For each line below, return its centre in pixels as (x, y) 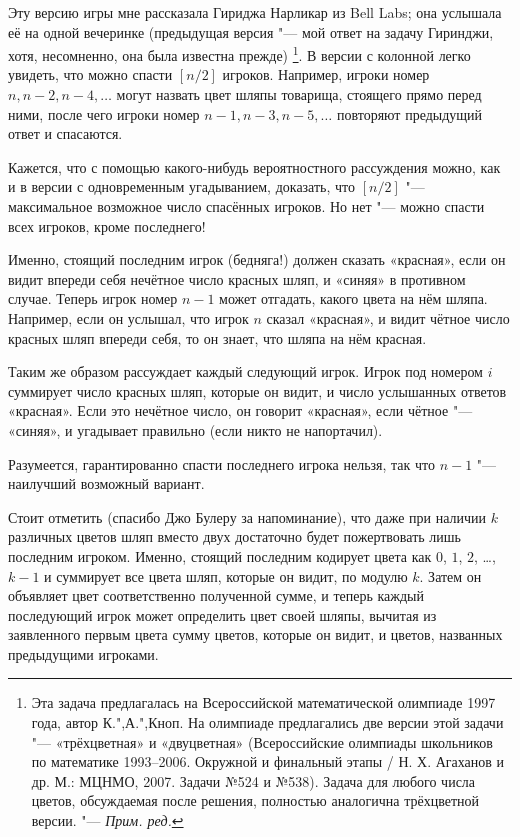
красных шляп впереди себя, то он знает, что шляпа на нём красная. (217, 337)
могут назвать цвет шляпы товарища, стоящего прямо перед (299, 94)
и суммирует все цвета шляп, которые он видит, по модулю (226, 575)
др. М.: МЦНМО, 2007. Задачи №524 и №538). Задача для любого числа (253, 780)
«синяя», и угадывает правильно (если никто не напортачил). (195, 429)
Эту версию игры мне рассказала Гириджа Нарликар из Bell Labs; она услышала (255, 12)
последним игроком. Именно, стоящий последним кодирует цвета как (220, 555)
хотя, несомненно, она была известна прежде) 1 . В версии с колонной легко (239, 53)
